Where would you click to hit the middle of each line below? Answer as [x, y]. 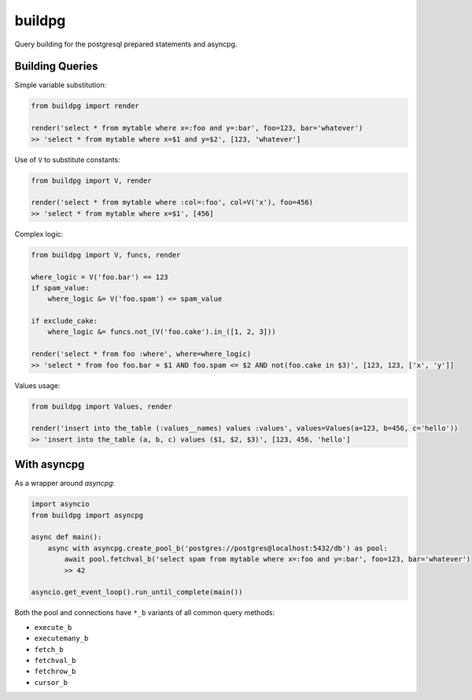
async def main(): [66, 537]
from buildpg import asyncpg [87, 515]
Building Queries [56, 67]
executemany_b [61, 639]
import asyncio [60, 504]
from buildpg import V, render [92, 180]
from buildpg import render [85, 106]
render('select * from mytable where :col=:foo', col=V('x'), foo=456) [172, 202]
